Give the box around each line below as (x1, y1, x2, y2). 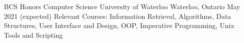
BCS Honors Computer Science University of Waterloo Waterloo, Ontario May (4, 1, 241, 11)
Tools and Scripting (4, 29, 63, 40)
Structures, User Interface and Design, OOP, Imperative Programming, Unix (4, 20, 235, 30)
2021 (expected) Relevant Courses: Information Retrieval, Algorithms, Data (4, 11, 231, 21)
